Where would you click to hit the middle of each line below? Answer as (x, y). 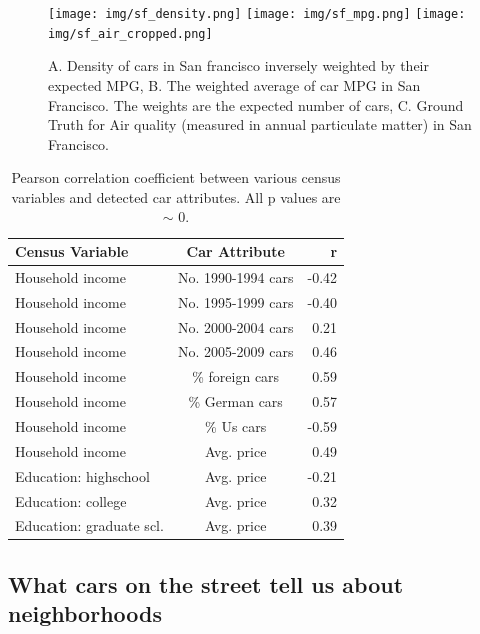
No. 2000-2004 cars (235, 326)
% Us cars (236, 425)
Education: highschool (82, 475)
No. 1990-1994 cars (235, 276)
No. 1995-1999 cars (235, 301)
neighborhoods (85, 613)
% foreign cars (236, 376)
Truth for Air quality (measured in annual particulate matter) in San (260, 124)
